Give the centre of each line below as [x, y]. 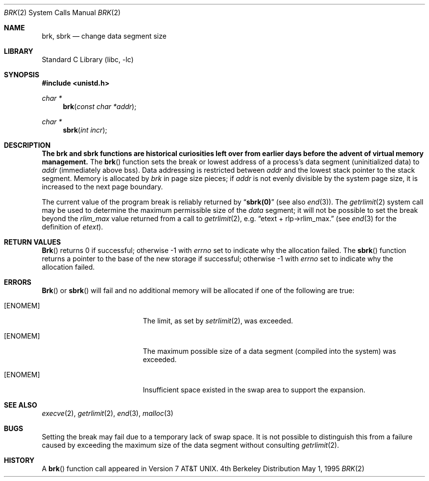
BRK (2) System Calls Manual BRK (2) [62, 12]
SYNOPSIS [22, 75]
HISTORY [19, 460]
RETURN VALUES [33, 242]
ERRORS [18, 282]
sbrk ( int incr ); [85, 130]
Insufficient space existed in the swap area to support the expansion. [254, 390]
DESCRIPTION [27, 145]
